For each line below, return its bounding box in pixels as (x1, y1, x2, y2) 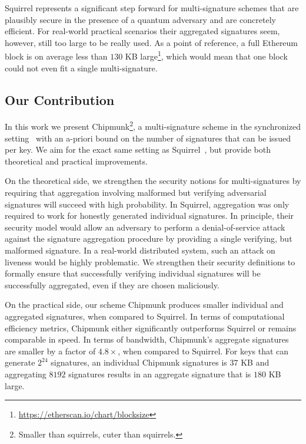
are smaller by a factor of (5, 344, 96, 357)
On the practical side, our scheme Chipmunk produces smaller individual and (5, 298, 284, 311)
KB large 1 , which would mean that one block (125, 48, 288, 63)
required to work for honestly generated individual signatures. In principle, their (5, 209, 294, 222)
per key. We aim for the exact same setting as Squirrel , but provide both (5, 143, 271, 156)
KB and (241, 356, 270, 369)
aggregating (5, 367, 46, 380)
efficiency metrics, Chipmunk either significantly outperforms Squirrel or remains (5, 321, 297, 334)
